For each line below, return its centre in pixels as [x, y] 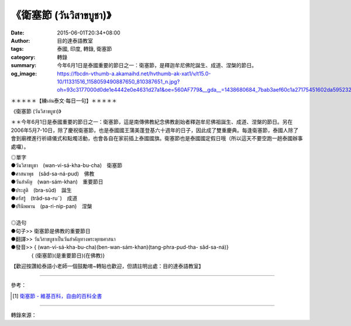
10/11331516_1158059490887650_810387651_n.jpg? [118, 81]
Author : [20, 40]
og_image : [24, 74]
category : [23, 57]
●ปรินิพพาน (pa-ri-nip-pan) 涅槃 [51, 206]
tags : [17, 49]
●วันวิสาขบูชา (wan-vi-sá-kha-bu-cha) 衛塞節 [67, 165]
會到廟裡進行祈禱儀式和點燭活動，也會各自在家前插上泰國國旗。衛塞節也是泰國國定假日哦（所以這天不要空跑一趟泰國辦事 [157, 138]
